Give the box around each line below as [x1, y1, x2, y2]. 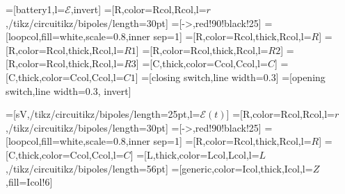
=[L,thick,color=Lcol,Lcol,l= [136, 147, 259, 161]
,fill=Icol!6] [6, 175, 53, 189]
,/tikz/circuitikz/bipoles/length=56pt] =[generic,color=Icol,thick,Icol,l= [6, 161, 313, 175]
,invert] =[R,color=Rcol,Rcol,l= [70, 2, 207, 16]
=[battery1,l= [6, 2, 65, 16]
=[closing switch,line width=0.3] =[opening [141, 69, 326, 84]
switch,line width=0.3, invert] [6, 83, 131, 98]
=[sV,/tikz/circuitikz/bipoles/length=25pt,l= [6, 107, 200, 121]
